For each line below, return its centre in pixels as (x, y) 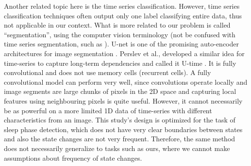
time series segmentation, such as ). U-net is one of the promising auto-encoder (121, 44)
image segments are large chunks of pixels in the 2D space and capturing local (120, 91)
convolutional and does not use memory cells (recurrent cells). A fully (108, 72)
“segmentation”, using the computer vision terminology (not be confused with (120, 34)
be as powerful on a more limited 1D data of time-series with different (108, 110)
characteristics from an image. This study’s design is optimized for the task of (120, 120)
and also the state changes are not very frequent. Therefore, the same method (120, 139)
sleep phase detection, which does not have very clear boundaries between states (123, 129)
